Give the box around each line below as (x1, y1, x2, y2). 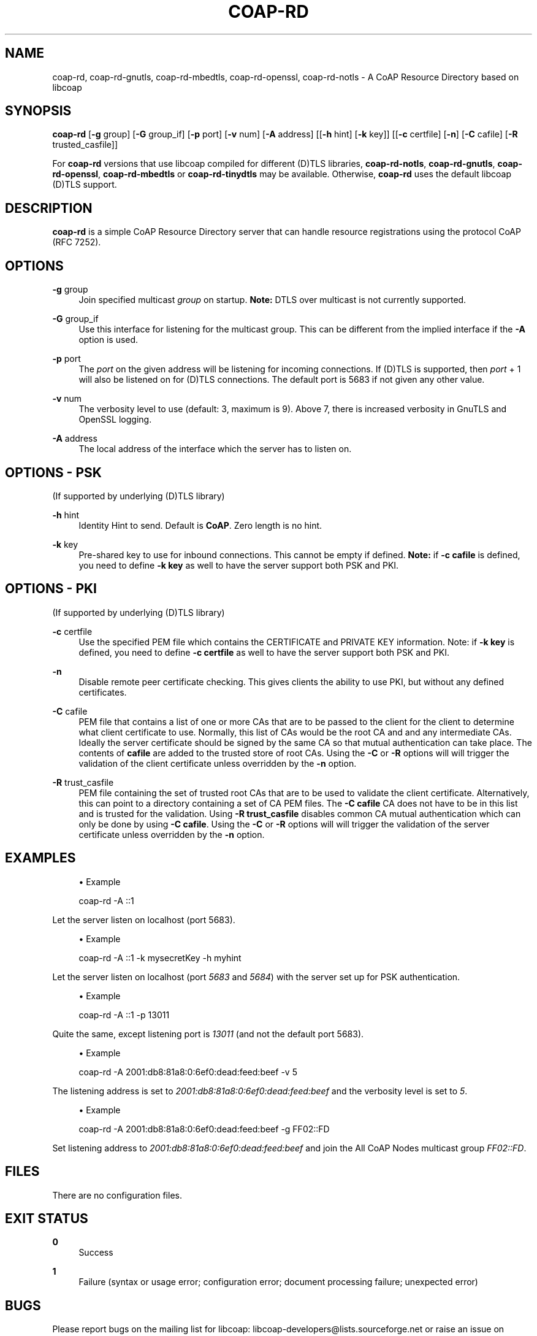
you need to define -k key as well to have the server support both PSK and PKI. (78, 559, 399, 570)
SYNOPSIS (5, 103, 72, 119)
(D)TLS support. (52, 179, 117, 190)
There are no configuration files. (52, 1189, 182, 1200)
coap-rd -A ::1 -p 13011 (78, 1009, 170, 1020)
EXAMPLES (5, 850, 76, 866)
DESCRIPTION (5, 200, 93, 216)
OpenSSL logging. (78, 414, 152, 425)
